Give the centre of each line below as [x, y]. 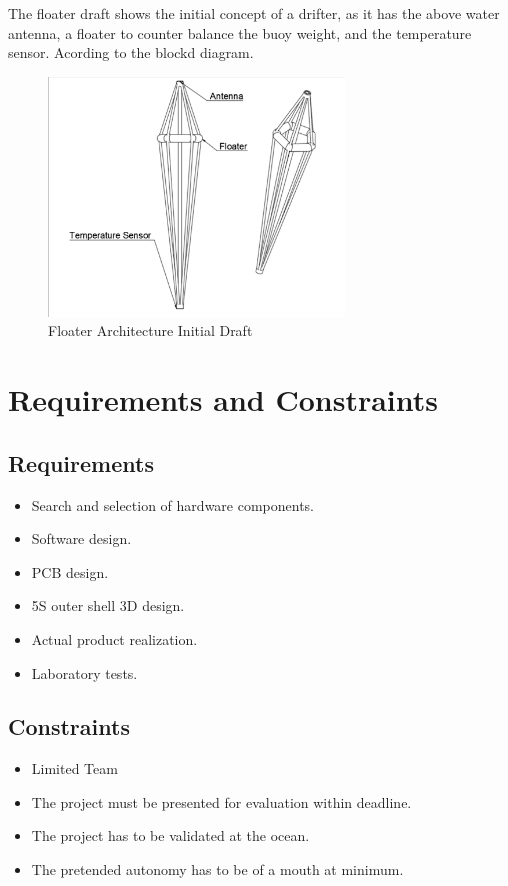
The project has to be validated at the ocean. [170, 835]
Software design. [81, 538]
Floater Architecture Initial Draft [150, 330]
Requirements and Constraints [223, 399]
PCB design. [70, 571]
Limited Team [74, 768]
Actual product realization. [114, 638]
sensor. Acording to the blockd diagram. [131, 52]
